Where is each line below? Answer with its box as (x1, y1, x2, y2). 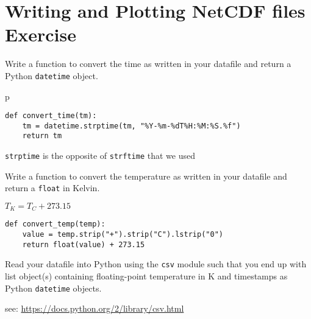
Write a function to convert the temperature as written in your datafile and (5, 169, 287, 182)
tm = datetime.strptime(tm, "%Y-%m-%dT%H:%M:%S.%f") (22, 121, 241, 130)
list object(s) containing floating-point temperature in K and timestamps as (5, 270, 288, 282)
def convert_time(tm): (5, 111, 97, 121)
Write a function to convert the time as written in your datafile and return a (5, 57, 291, 70)
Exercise (5, 22, 76, 47)
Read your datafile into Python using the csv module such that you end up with (5, 258, 307, 270)
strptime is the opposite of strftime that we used (5, 149, 195, 162)
